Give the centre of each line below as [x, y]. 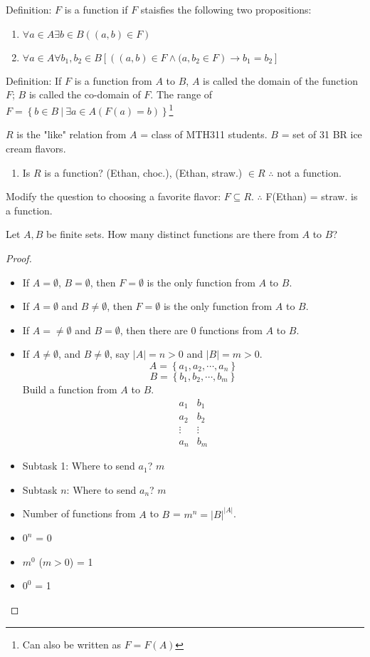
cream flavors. [36, 149]
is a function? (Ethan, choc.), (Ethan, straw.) [143, 172]
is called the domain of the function [280, 80]
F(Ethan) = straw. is [312, 196]
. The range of [181, 94]
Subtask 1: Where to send [79, 466]
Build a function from [70, 389]
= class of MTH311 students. [204, 134]
